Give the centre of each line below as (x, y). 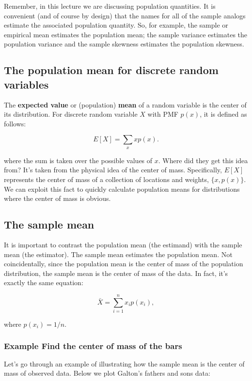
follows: (15, 123)
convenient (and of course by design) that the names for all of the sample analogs (125, 15)
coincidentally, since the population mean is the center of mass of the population (124, 264)
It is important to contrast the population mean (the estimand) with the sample (123, 244)
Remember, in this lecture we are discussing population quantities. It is (110, 6)
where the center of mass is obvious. (57, 198)
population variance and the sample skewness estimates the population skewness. (124, 44)
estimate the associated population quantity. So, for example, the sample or (116, 25)
